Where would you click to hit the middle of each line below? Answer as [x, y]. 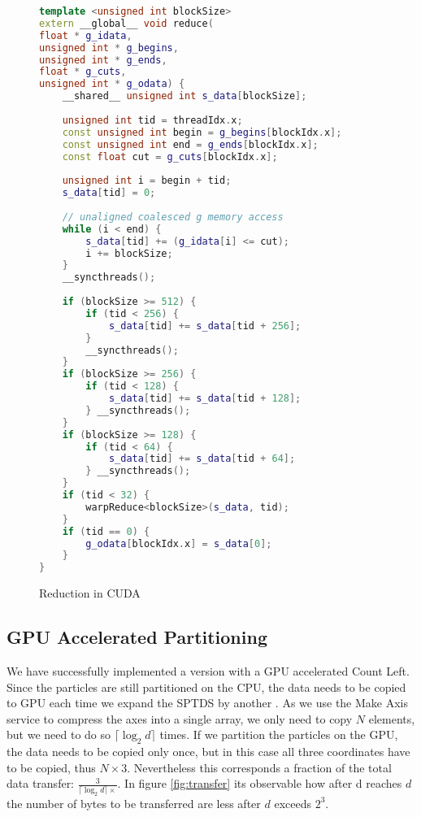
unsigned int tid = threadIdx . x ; [152, 120]
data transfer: [41, 783]
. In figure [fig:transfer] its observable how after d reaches [260, 783]
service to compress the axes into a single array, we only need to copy [180, 718]
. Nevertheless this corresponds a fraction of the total [259, 767]
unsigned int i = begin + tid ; [147, 181]
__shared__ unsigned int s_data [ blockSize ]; [184, 96]
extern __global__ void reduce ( [126, 23]
